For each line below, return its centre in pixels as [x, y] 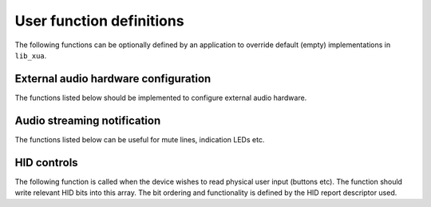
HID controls [47, 163]
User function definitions [99, 21]
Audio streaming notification [88, 120]
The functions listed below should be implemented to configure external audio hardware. [161, 98]
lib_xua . [31, 55]
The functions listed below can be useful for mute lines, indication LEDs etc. [140, 139]
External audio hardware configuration [113, 79]
